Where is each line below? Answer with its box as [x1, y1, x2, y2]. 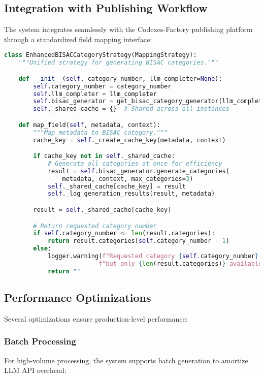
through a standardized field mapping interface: [4, 34, 152, 44]
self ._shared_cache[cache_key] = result [47, 182, 186, 190]
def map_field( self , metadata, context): [18, 121, 160, 129]
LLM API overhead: [4, 365, 67, 375]
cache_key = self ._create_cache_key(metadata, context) [33, 136, 226, 144]
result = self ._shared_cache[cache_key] [33, 206, 172, 214]
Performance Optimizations [4, 290, 151, 305]
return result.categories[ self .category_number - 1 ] [47, 237, 229, 245]
